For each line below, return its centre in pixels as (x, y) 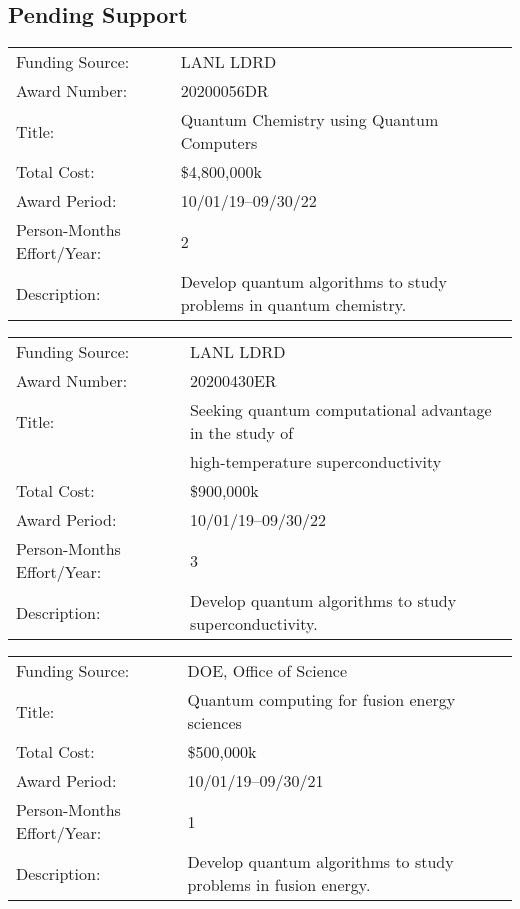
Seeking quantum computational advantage (340, 410)
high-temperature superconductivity (315, 462)
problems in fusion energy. (279, 885)
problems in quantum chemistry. (293, 305)
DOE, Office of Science (267, 671)
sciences (214, 723)
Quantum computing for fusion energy (321, 700)
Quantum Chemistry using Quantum (309, 120)
